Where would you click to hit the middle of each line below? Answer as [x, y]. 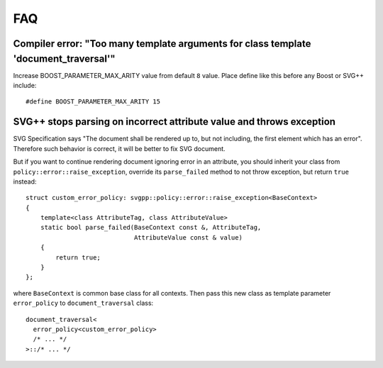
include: [25, 86]
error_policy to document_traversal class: [83, 303]
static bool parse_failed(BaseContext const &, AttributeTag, [151, 228]
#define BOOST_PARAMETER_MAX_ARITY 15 [93, 102]
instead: [25, 182]
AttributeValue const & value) [188, 237]
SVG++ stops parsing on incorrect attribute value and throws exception [174, 122]
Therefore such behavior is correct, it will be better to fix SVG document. [120, 148]
